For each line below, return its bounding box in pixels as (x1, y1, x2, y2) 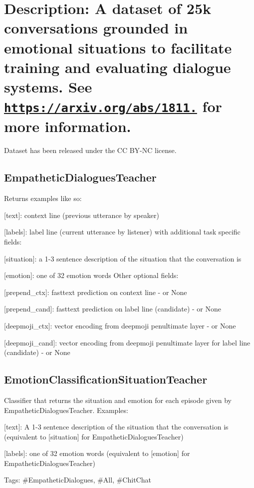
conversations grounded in (4, 17, 188, 38)
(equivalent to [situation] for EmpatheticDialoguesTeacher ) (4, 431, 184, 441)
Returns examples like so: (4, 193, 82, 203)
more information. (4, 116, 131, 136)
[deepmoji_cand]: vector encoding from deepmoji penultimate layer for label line (4, 337, 251, 347)
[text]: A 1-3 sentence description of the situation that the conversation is (4, 421, 229, 432)
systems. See (4, 76, 92, 96)
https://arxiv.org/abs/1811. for (4, 96, 222, 116)
